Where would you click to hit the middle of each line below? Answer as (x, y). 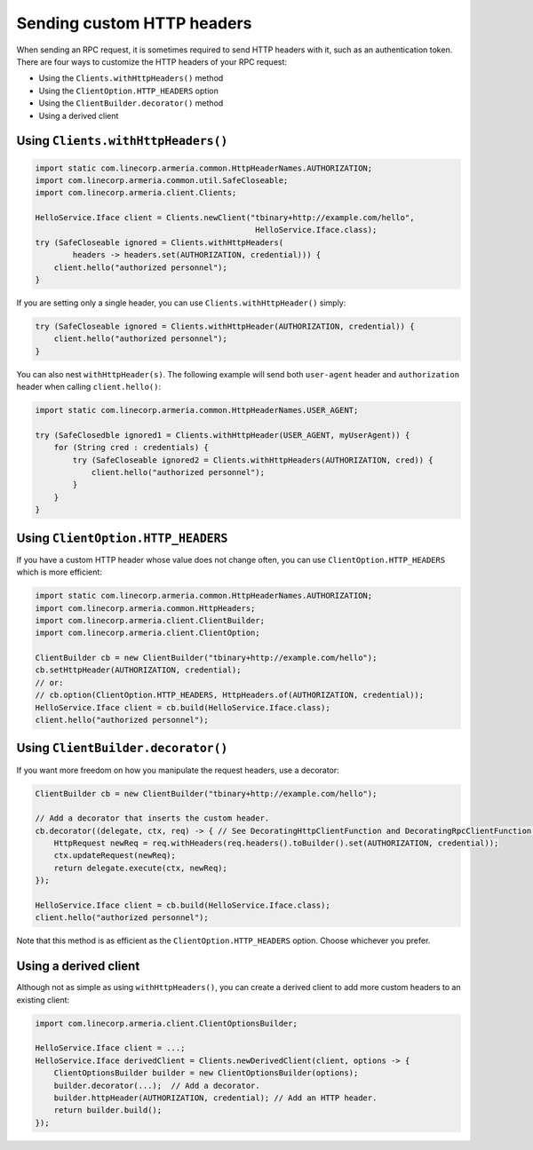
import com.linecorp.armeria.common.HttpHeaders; (145, 608)
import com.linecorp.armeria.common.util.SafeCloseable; (162, 180)
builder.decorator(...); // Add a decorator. (157, 1085)
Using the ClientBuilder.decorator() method (131, 103)
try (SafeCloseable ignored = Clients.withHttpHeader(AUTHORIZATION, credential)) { (225, 326)
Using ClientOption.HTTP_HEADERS (122, 538)
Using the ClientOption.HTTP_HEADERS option (129, 91)
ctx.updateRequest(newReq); (115, 856)
